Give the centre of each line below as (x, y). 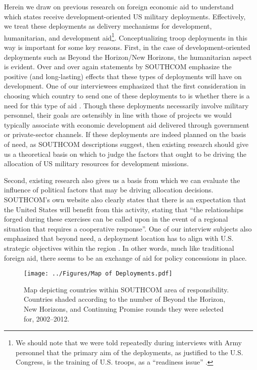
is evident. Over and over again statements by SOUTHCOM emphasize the (118, 67)
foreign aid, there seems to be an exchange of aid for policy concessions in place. (126, 257)
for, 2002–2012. (47, 318)
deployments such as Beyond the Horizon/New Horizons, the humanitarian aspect (128, 57)
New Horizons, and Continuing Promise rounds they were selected (124, 308)
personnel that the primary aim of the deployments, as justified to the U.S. (129, 352)
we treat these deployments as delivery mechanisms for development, (108, 26)
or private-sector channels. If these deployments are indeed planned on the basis (125, 134)
